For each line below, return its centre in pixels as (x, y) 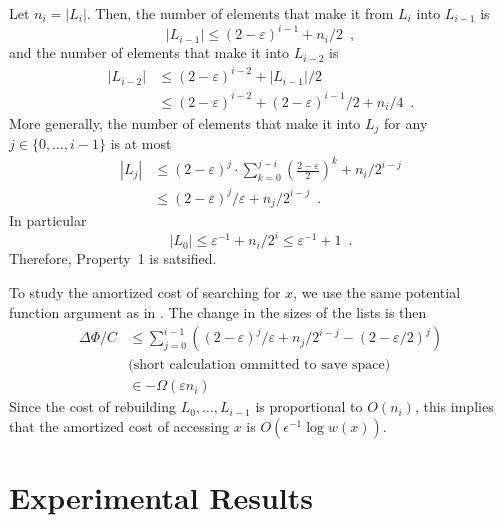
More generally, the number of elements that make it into (185, 122)
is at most (141, 143)
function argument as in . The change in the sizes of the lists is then (218, 311)
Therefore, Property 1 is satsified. (113, 258)
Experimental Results (161, 497)
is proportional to (309, 406)
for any (406, 122)
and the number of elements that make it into (149, 52)
